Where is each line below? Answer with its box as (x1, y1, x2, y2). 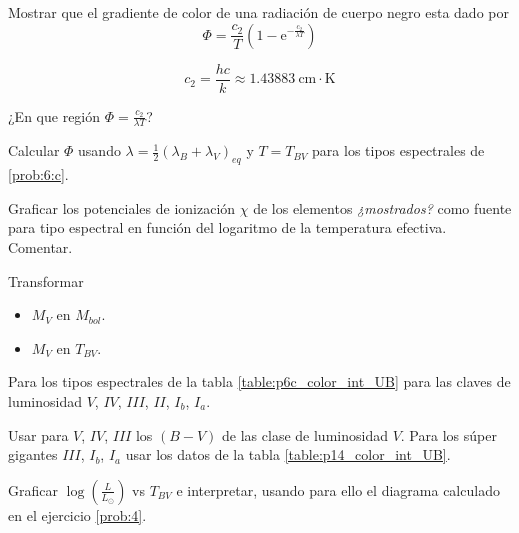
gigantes (8, 444, 58, 465)
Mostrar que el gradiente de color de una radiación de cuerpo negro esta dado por (8, 2, 509, 22)
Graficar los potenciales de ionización (8, 197, 236, 218)
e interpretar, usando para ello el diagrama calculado (176, 479, 500, 500)
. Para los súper (400, 424, 497, 445)
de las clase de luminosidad (222, 424, 388, 445)
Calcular (8, 140, 60, 161)
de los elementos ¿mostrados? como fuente (253, 197, 512, 218)
